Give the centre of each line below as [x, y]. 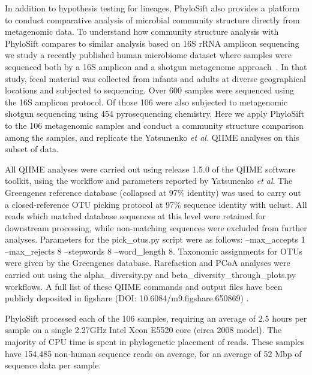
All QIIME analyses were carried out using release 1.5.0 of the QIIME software [150, 169]
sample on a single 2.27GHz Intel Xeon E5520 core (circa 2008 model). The [143, 330]
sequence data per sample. [53, 365]
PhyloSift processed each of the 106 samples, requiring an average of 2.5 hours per [156, 318]
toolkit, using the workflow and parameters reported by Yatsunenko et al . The [149, 181]
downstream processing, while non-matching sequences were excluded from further [156, 227]
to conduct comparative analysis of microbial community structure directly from [152, 19]
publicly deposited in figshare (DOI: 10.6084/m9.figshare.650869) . [127, 298]
